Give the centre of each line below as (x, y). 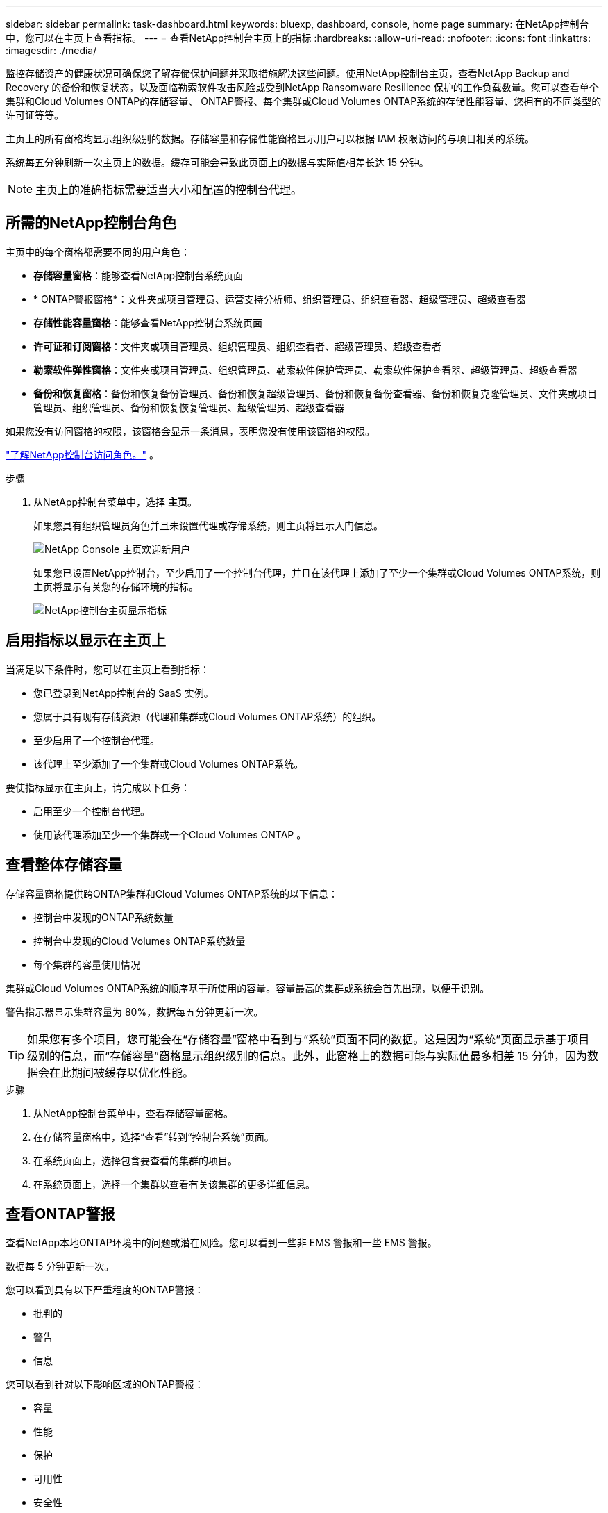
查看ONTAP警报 (60, 1214)
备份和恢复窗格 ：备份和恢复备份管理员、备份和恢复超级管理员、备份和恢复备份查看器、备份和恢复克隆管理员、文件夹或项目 (315, 393)
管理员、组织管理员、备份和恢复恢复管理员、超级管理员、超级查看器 (189, 407)
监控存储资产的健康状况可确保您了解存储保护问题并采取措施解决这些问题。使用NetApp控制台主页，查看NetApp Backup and (288, 73)
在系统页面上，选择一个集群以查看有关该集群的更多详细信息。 (174, 1184)
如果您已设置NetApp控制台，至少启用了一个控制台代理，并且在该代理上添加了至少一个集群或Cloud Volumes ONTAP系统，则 (317, 572)
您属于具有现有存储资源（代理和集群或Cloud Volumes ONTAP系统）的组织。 (208, 716)
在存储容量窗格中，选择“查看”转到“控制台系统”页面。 (154, 1136)
